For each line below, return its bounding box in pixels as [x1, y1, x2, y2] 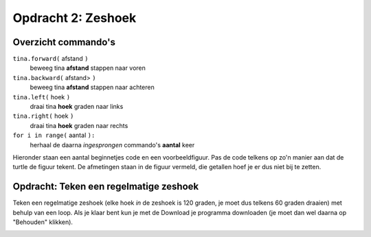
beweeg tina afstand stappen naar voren [30, 64, 146, 72]
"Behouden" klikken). [12, 218, 74, 226]
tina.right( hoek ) [12, 112, 74, 120]
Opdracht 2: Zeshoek [12, 10, 137, 25]
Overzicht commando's [12, 36, 116, 48]
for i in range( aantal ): [12, 131, 95, 140]
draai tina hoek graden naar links [30, 103, 124, 111]
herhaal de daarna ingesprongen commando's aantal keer [30, 140, 195, 149]
